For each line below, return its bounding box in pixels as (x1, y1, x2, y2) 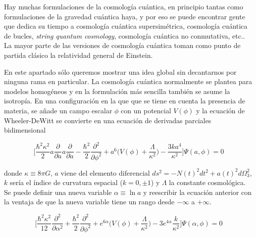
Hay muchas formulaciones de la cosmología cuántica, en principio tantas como (4, 1, 243, 11)
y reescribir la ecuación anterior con (143, 187, 252, 197)
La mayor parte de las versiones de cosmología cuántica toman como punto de (4, 40, 241, 50)
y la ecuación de (196, 105, 245, 115)
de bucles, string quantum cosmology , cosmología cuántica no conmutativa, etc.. (4, 30, 245, 41)
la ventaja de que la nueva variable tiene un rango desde (4, 196, 175, 207)
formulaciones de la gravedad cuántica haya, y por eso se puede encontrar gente (4, 11, 245, 21)
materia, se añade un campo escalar (4, 105, 112, 115)
